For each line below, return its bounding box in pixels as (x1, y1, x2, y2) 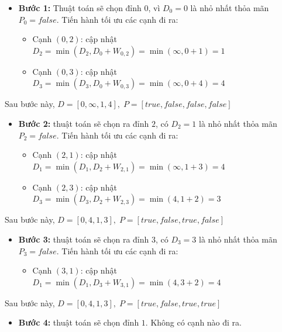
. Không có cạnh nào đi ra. (145, 316, 242, 328)
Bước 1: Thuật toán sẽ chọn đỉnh (18, 2, 142, 13)
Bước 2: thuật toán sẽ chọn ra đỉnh (18, 117, 149, 129)
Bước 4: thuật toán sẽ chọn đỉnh (18, 316, 139, 328)
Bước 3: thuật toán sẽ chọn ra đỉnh (18, 233, 149, 245)
